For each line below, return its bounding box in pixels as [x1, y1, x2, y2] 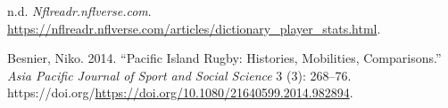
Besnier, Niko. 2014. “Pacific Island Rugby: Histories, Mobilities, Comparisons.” [7, 49, 442, 67]
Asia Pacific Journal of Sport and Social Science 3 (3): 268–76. [7, 66, 352, 84]
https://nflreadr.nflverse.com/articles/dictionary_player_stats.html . [7, 19, 381, 37]
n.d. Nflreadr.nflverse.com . [7, 2, 152, 19]
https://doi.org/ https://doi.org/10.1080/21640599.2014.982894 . [7, 83, 353, 102]
